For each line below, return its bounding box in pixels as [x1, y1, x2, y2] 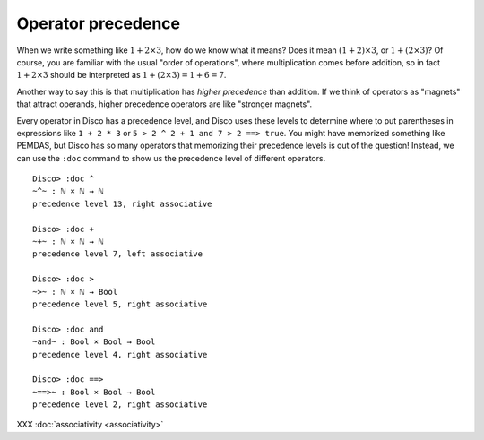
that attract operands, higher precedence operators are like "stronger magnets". [16, 99, 313, 109]
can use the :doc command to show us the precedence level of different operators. [16, 152, 326, 163]
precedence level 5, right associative [32, 298, 208, 309]
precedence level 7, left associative [32, 249, 203, 259]
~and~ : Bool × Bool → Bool [32, 337, 156, 347]
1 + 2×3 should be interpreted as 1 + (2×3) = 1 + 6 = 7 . [16, 70, 227, 81]
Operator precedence [16, 13, 181, 33]
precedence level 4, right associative [32, 349, 208, 359]
